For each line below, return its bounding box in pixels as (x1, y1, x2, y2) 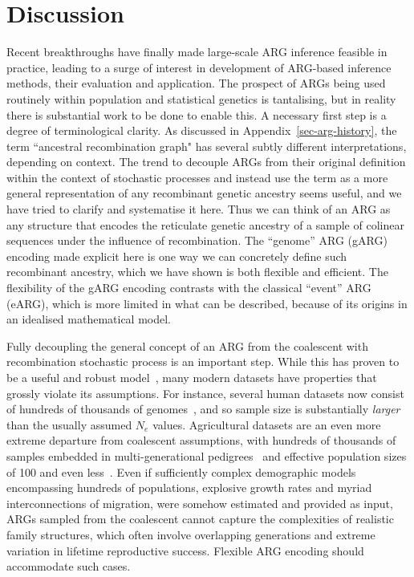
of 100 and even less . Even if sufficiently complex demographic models (6, 463, 356, 480)
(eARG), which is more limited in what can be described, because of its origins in (6, 295, 408, 311)
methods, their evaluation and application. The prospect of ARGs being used (6, 75, 386, 91)
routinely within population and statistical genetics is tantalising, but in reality (6, 90, 396, 107)
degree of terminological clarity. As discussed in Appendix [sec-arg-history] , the (6, 122, 397, 139)
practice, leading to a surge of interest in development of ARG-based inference (6, 59, 392, 75)
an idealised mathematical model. (6, 311, 172, 327)
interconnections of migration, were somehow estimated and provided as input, (6, 494, 393, 511)
